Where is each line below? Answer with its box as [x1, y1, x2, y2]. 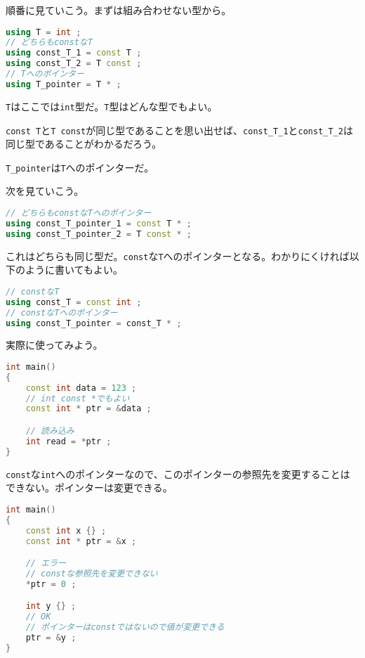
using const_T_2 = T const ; [6, 58, 142, 69]
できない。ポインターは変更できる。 [6, 480, 173, 495]
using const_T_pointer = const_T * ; [6, 318, 182, 328]
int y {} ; [25, 601, 77, 612]
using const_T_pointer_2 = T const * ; [6, 228, 192, 239]
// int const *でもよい [25, 393, 130, 404]
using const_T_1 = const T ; [6, 48, 142, 58]
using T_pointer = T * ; [6, 79, 121, 89]
